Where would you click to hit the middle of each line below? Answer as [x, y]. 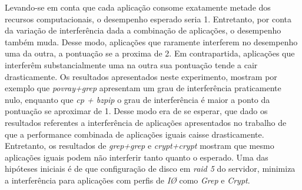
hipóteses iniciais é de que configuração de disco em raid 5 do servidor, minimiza [150, 169]
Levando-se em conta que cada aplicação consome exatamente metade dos [138, 7]
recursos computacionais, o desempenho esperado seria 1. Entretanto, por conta [148, 19]
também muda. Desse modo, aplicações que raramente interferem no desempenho [151, 41]
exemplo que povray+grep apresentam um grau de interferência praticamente [143, 88]
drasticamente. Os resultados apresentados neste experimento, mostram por [141, 76]
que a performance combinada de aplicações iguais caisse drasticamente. [135, 134]
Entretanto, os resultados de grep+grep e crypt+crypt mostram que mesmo [140, 146]
